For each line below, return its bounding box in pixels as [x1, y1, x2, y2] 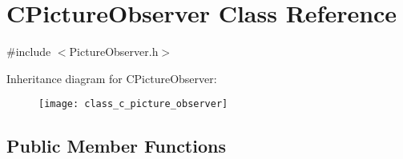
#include [6, 43, 51, 60]
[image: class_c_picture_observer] [38, 98, 228, 110]
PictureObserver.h [69, 43, 159, 60]
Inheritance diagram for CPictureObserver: [6, 70, 217, 86]
